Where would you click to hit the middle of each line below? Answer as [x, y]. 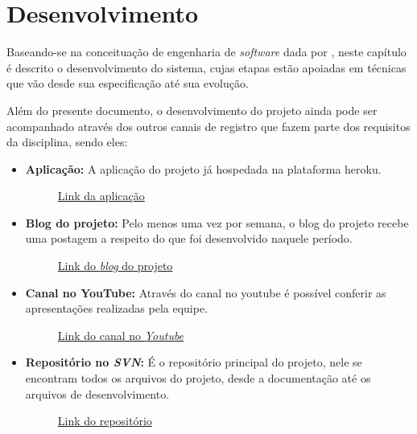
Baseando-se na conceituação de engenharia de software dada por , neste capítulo [206, 52]
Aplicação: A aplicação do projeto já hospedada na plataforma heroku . [203, 168]
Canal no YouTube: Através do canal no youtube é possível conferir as [206, 292]
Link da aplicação [101, 196]
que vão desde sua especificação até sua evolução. [128, 83]
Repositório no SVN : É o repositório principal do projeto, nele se [194, 362]
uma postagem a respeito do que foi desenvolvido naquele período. [189, 238]
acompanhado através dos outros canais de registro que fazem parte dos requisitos [208, 126]
